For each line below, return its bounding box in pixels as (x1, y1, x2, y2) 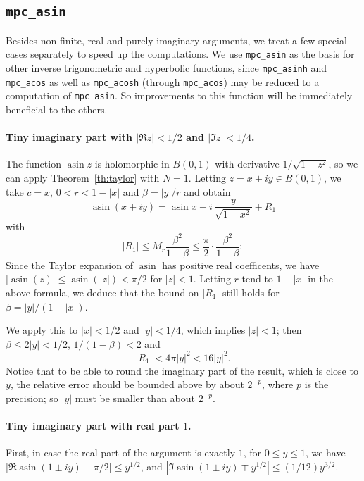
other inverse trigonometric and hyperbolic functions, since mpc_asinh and (6, 61, 327, 75)
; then (276, 323, 302, 337)
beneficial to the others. (6, 102, 108, 116)
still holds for (222, 285, 280, 299)
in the (308, 271, 333, 286)
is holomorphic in (94, 156, 170, 171)
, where (261, 377, 294, 392)
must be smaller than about (75, 391, 195, 406)
